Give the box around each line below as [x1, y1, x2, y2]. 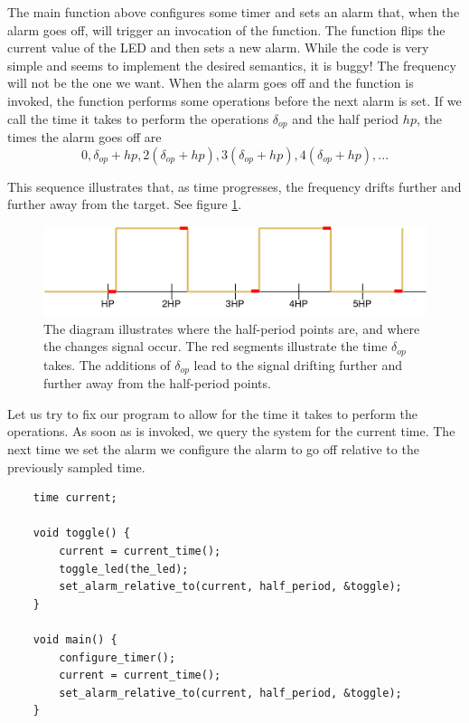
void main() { [33, 633, 117, 646]
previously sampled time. [7, 457, 145, 476]
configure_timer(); [59, 651, 176, 664]
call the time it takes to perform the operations [7, 109, 269, 128]
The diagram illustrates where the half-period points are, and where [43, 319, 420, 338]
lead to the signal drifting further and [193, 355, 403, 374]
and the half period [292, 109, 399, 128]
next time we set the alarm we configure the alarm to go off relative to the [7, 440, 419, 459]
